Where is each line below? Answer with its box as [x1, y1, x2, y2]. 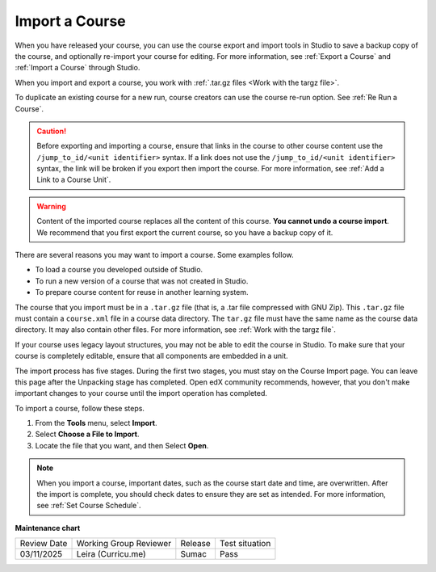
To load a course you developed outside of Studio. [35, 265, 203, 275]
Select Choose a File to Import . [35, 429, 140, 440]
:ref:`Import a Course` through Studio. [15, 63, 140, 73]
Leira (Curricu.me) [76, 549, 146, 560]
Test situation [219, 538, 271, 549]
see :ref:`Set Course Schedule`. [36, 501, 141, 511]
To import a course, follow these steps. [15, 403, 145, 413]
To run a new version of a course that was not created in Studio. [35, 275, 249, 286]
